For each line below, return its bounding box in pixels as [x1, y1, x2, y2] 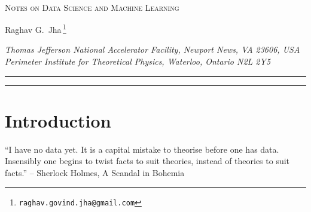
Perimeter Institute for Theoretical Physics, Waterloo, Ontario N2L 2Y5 [5, 55, 271, 68]
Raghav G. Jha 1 [5, 22, 66, 35]
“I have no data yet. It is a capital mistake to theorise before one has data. [5, 143, 279, 155]
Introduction [5, 108, 111, 132]
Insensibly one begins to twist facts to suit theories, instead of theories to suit [5, 155, 290, 167]
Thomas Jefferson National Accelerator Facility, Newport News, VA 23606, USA [5, 43, 300, 56]
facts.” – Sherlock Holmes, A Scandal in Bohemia [5, 166, 185, 178]
